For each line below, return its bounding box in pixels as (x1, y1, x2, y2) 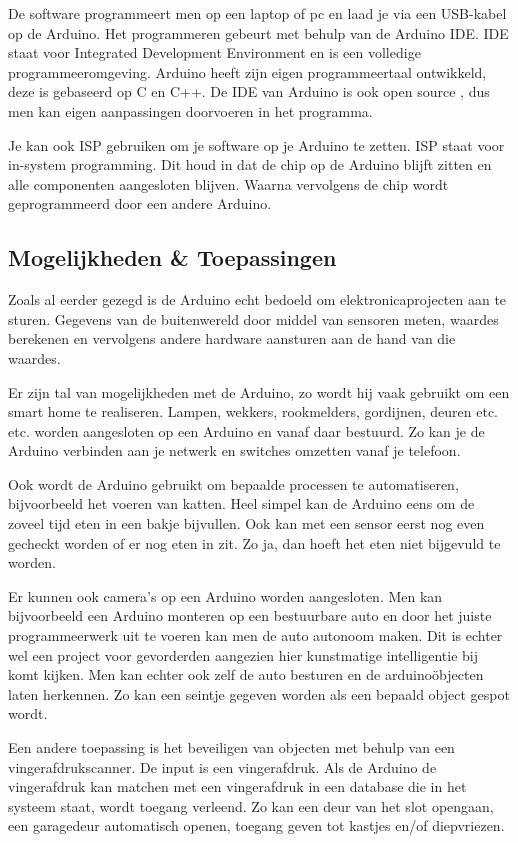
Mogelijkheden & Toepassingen (8, 242, 337, 273)
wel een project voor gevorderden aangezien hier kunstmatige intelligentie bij (8, 644, 479, 665)
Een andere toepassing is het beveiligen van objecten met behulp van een (8, 737, 455, 758)
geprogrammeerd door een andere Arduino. (8, 193, 272, 214)
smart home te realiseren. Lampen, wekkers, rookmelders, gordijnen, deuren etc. (8, 401, 499, 422)
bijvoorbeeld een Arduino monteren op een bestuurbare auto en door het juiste (8, 605, 492, 626)
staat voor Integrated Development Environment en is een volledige (8, 42, 421, 63)
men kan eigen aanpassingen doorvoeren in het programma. (8, 100, 373, 121)
